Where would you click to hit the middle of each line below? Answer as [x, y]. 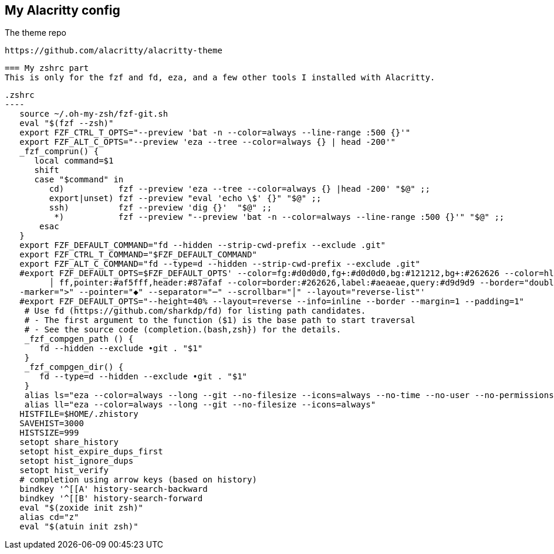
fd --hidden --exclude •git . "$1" [121, 349]
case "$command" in [79, 180]
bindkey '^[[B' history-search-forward [111, 499]
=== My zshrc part [47, 68]
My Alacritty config [63, 10]
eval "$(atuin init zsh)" [79, 527]
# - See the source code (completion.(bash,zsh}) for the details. [183, 330]
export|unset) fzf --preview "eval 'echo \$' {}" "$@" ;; [185, 198]
